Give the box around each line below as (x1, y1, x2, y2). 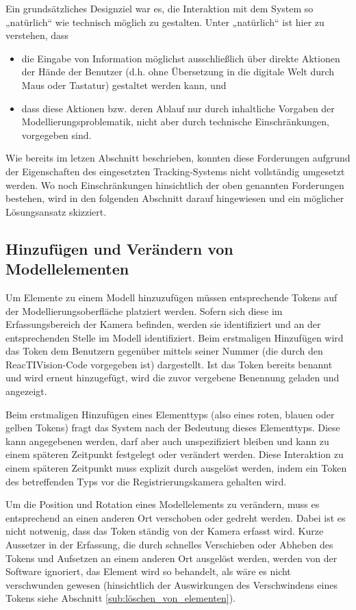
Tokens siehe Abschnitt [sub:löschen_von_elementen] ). (5, 591, 236, 605)
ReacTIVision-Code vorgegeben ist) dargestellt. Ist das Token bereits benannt (5, 357, 333, 371)
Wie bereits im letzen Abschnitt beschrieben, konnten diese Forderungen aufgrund (5, 151, 351, 165)
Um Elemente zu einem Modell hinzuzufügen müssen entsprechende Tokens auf (5, 290, 338, 304)
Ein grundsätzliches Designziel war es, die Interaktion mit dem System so (5, 1, 314, 15)
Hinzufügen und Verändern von (5, 238, 233, 259)
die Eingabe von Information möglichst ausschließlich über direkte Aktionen (21, 51, 340, 65)
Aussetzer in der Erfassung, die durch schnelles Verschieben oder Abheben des (5, 537, 333, 551)
